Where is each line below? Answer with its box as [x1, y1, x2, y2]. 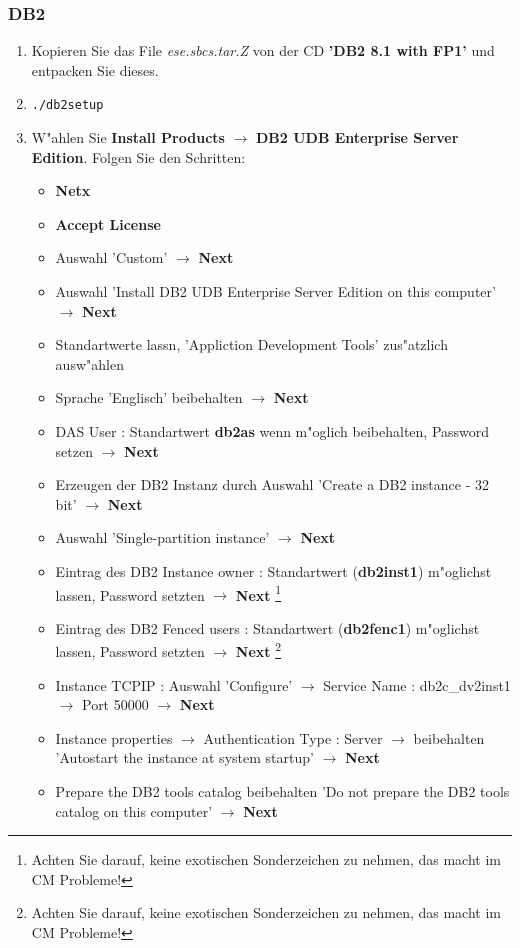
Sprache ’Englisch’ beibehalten [55, 387, 243, 408]
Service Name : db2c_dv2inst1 [323, 674, 511, 695]
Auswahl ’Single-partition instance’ [55, 527, 270, 548]
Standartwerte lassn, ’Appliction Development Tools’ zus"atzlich [55, 334, 448, 355]
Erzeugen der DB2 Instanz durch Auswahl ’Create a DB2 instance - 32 [55, 474, 489, 495]
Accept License [55, 213, 161, 234]
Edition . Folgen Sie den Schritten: [31, 146, 246, 167]
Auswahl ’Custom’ [55, 247, 168, 268]
